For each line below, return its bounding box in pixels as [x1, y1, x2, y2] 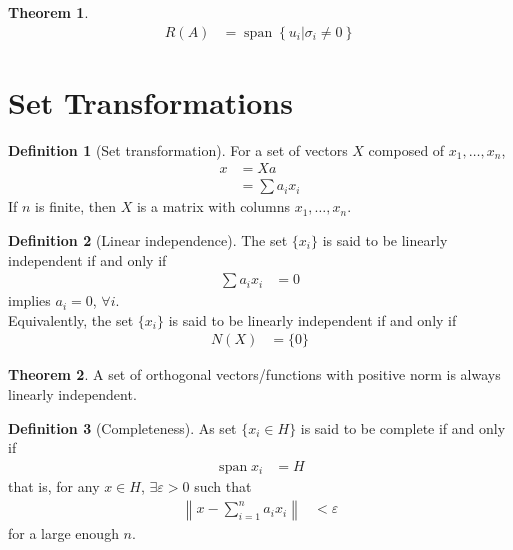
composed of [368, 139, 445, 160]
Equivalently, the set [8, 309, 134, 330]
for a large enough [8, 522, 119, 543]
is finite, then [35, 196, 117, 217]
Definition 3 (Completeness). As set [8, 417, 237, 438]
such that [194, 476, 252, 497]
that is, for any [8, 476, 100, 497]
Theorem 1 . [8, 2, 89, 22]
